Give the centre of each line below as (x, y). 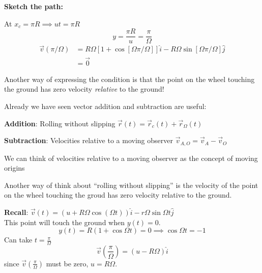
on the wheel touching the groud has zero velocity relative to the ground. (118, 195)
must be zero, (67, 263)
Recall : (16, 212)
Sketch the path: (34, 6)
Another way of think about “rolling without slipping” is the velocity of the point (131, 185)
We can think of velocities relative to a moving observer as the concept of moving (131, 158)
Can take (18, 240)
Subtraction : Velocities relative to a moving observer (89, 140)
